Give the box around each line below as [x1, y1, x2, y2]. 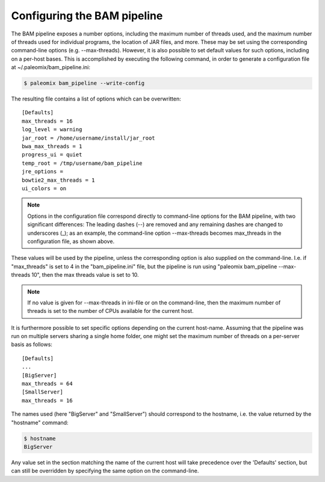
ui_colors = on [22, 185, 67, 192]
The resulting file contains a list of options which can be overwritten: [11, 95, 182, 102]
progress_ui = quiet [22, 151, 82, 158]
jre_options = [22, 168, 63, 175]
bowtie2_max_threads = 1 [22, 176, 95, 184]
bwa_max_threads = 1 [22, 143, 82, 150]
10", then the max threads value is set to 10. [31, 271, 139, 279]
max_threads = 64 [22, 380, 73, 388]
